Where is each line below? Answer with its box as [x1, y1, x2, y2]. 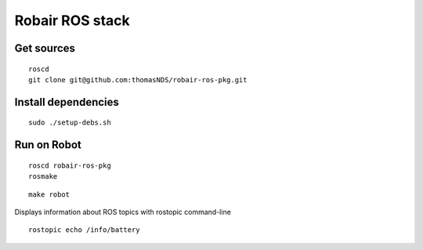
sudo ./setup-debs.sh [28, 118, 111, 127]
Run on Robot [14, 138, 82, 152]
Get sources [14, 42, 76, 55]
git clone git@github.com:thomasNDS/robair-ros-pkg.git [28, 75, 248, 84]
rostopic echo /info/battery [28, 226, 140, 234]
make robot [28, 190, 70, 199]
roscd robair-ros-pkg [28, 161, 111, 170]
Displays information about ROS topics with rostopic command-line [14, 207, 231, 216]
